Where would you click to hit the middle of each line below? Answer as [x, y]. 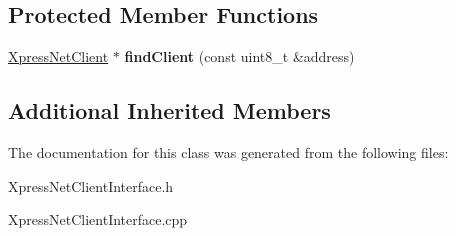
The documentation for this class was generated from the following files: [228, 152]
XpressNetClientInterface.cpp [98, 219]
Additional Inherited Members [169, 110]
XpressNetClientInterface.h [91, 185]
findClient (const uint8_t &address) [239, 56]
